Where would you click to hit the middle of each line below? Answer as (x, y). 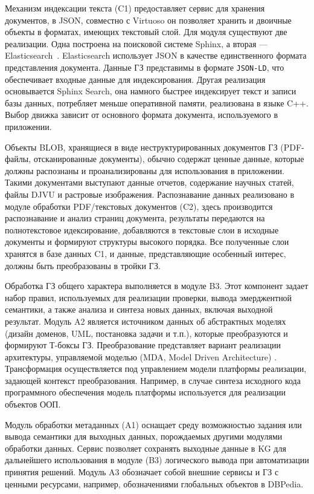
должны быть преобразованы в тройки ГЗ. (83, 265)
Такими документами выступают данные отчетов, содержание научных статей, (149, 182)
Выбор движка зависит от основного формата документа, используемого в (142, 115)
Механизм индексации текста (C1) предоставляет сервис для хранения (135, 8)
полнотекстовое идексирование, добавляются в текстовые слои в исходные (142, 229)
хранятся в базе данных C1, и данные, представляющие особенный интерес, (146, 253)
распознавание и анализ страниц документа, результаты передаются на (135, 218)
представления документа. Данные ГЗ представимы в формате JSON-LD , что (145, 67)
